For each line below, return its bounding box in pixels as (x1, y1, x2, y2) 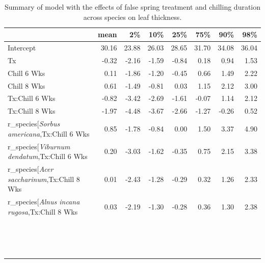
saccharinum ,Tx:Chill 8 (8, 173, 80, 184)
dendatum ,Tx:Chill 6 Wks (8, 151, 88, 162)
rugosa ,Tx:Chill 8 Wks (8, 206, 78, 217)
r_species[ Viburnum (8, 141, 70, 151)
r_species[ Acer (8, 163, 54, 174)
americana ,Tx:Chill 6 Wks (8, 128, 90, 139)
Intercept (8, 42, 36, 53)
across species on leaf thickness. (83, 11, 182, 22)
